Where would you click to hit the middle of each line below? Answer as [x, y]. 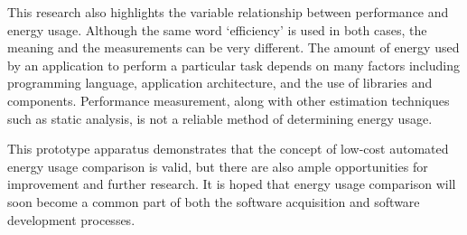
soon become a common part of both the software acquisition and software [214, 201]
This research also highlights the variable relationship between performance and [228, 12]
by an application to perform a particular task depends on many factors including [233, 65]
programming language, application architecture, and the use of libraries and [220, 83]
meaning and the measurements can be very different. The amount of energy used [233, 47]
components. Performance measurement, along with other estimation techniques [229, 100]
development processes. [71, 219]
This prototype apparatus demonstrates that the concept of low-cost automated [228, 149]
